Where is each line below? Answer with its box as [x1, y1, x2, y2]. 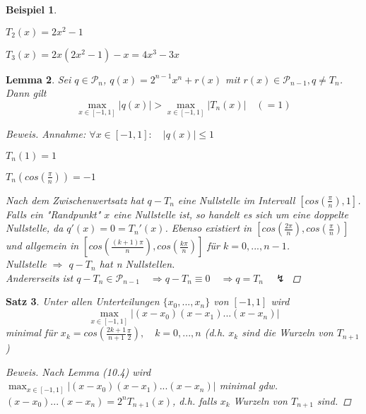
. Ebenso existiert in [165, 220, 252, 235]
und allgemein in [6, 238, 79, 253]
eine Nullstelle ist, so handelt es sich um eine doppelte [113, 206, 348, 221]
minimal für [6, 325, 57, 340]
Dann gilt [6, 85, 47, 100]
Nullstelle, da [6, 220, 64, 235]
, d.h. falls [172, 393, 217, 408]
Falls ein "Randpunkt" [6, 206, 101, 221]
